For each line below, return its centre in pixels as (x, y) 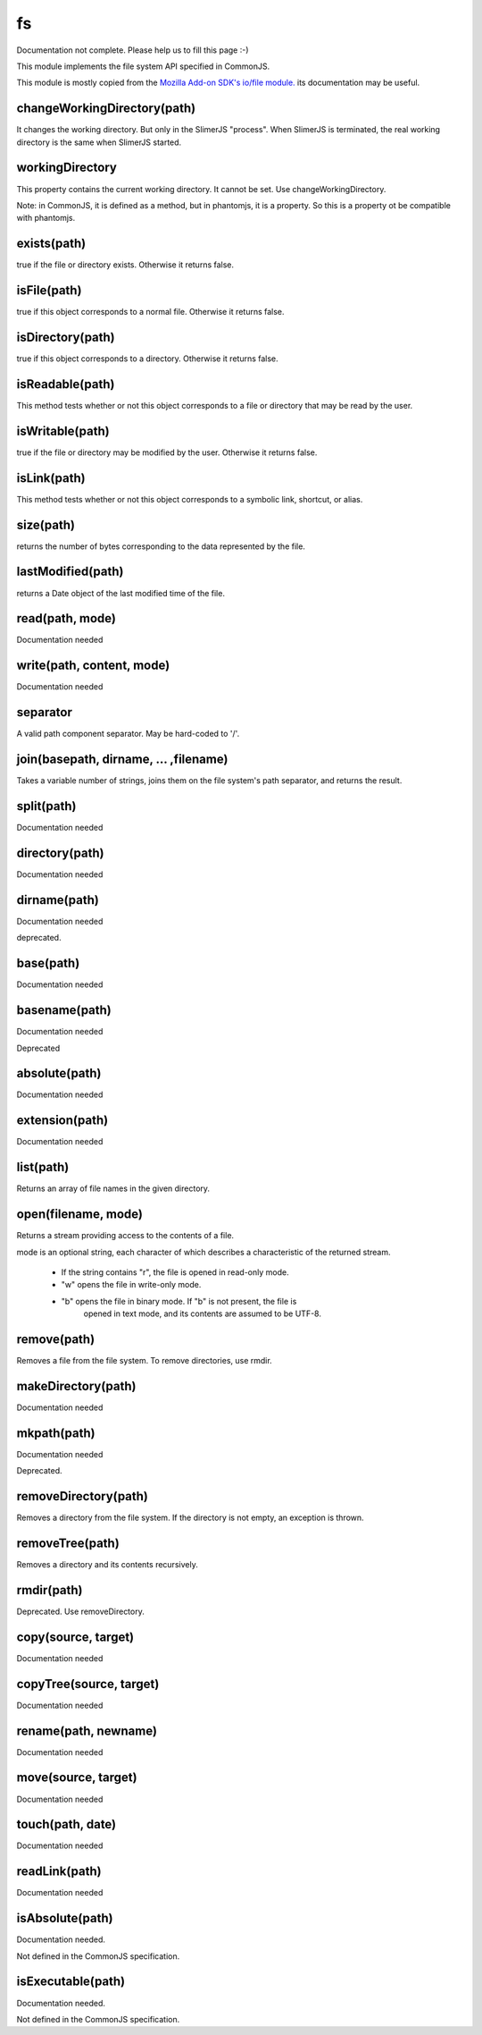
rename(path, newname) (87, 1731)
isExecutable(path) (71, 1982)
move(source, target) (77, 1778)
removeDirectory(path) (83, 1496)
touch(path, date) (66, 1824)
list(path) (43, 1167)
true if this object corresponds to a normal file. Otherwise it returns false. (150, 312)
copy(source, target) (75, 1637)
